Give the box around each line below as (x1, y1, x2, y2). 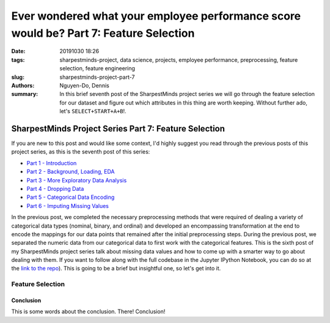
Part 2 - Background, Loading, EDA (26, 168, 115, 176)
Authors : (11, 81, 35, 89)
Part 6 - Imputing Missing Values (26, 202, 109, 209)
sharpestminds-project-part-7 (59, 73, 135, 81)
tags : (11, 56, 25, 64)
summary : (11, 91, 38, 98)
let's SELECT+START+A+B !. (59, 108, 127, 115)
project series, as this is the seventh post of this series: (11, 148, 150, 155)
